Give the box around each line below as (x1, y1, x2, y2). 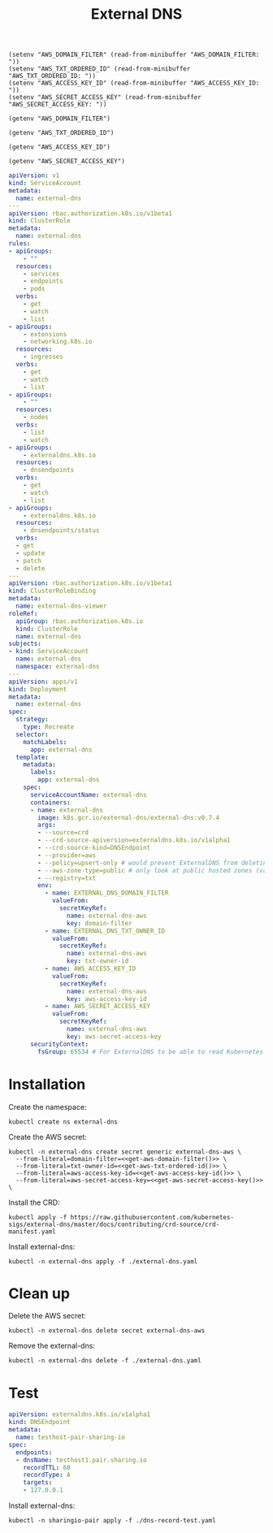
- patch (15, 556, 42, 565)
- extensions (23, 330, 67, 338)
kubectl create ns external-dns (8, 1118, 118, 1126)
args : (37, 821, 57, 829)
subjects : (8, 639, 42, 648)
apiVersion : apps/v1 (8, 678, 79, 686)
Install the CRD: (8, 1197, 60, 1207)
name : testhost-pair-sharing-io (15, 1433, 126, 1441)
